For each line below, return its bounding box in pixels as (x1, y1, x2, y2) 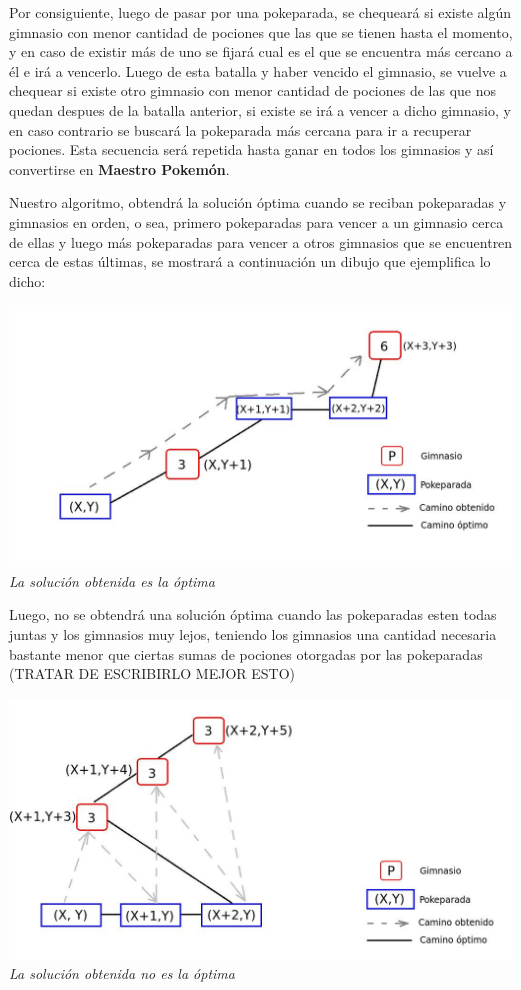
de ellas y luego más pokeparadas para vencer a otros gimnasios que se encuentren (9, 231, 513, 252)
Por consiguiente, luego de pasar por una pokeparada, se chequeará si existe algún (9, 2, 512, 22)
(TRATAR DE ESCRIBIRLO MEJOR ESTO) (9, 663, 296, 684)
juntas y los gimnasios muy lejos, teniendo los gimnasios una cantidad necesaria (9, 623, 497, 644)
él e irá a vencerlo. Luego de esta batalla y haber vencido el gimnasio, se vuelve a (9, 60, 507, 81)
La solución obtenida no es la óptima (9, 963, 235, 984)
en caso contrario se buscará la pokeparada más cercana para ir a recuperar (9, 119, 472, 140)
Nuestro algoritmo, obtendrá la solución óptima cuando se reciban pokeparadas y (9, 192, 507, 213)
